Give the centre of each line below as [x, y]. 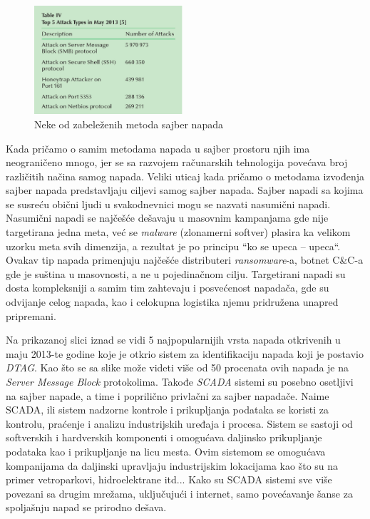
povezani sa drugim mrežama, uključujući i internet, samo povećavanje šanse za [179, 493]
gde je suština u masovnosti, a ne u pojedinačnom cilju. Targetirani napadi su [176, 273]
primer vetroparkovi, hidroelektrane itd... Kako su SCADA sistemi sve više [169, 479]
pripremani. [31, 315]
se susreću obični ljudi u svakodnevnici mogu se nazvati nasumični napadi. [168, 204]
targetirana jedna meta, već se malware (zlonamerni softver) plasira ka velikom [178, 232]
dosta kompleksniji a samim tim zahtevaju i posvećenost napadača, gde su [168, 288]
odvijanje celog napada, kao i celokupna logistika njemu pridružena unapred [172, 302]
